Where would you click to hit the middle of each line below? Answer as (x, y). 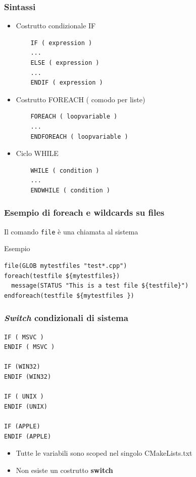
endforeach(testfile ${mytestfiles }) (69, 295)
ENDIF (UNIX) (26, 406)
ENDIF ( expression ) (67, 83)
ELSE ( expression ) (65, 63)
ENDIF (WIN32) (28, 376)
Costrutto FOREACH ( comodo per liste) (81, 99)
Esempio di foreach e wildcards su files (84, 212)
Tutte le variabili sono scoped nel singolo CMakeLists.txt (104, 453)
